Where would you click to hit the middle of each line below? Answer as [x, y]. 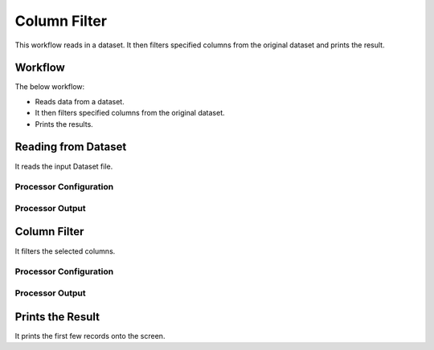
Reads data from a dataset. [80, 101]
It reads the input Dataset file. [64, 166]
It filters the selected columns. [65, 251]
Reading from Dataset [71, 147]
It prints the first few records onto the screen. [90, 336]
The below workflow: [50, 87]
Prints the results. [64, 124]
